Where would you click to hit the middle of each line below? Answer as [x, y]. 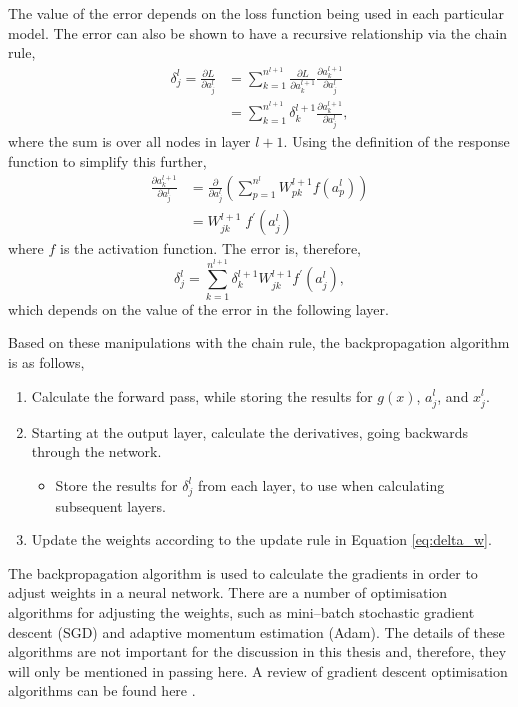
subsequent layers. [110, 505]
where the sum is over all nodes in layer [129, 141]
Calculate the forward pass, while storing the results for [202, 395]
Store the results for [116, 484]
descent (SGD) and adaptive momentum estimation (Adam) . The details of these [256, 631]
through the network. [96, 451]
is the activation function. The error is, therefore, [210, 248]
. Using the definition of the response [396, 141]
